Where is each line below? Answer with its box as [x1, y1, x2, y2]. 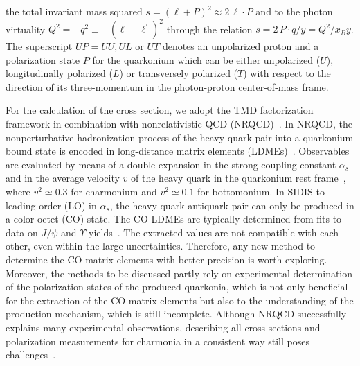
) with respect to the [243, 66, 331, 80]
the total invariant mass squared [6, 4, 143, 18]
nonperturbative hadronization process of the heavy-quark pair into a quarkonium [6, 130, 354, 144]
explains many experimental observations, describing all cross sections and [6, 320, 321, 334]
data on [6, 225, 38, 239]
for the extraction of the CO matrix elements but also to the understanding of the [6, 293, 354, 307]
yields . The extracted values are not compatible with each [88, 225, 339, 239]
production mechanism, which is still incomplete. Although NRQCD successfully [6, 306, 347, 321]
